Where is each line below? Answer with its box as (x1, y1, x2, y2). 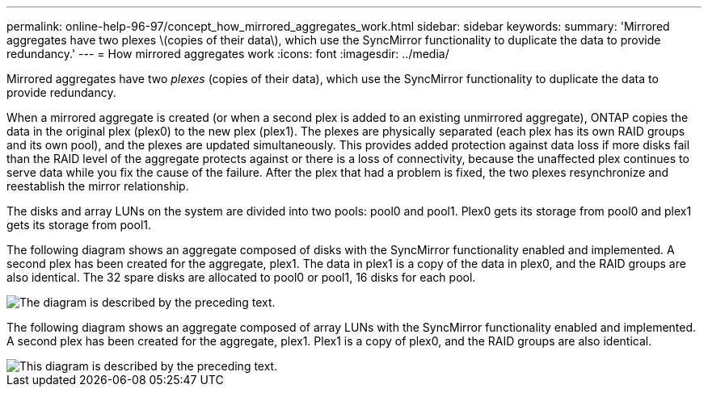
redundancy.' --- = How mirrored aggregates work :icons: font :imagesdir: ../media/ (6, 47, 449, 61)
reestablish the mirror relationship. (6, 179, 189, 193)
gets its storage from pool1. (6, 218, 152, 232)
